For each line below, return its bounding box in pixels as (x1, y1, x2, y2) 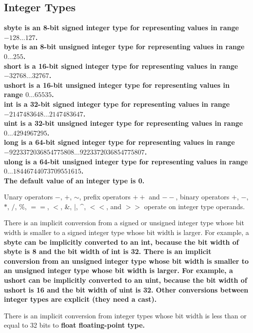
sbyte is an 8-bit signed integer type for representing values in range (4, 22, 239, 33)
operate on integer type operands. (144, 201, 245, 211)
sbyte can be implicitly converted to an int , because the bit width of (4, 236, 239, 247)
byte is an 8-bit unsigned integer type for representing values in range (4, 41, 245, 52)
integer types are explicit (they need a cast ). (4, 294, 157, 304)
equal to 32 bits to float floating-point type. (4, 320, 145, 330)
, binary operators (175, 192, 230, 202)
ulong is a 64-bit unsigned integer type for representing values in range (4, 156, 248, 166)
